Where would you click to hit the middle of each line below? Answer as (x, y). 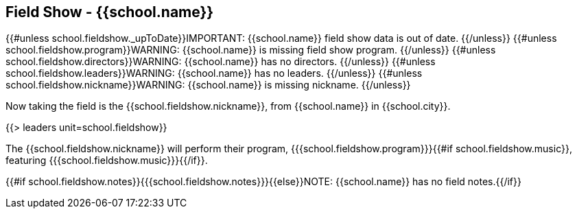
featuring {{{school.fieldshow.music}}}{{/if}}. (107, 160)
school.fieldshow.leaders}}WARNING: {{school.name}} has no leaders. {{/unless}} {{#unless (214, 73)
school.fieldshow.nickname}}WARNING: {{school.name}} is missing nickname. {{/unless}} (208, 85)
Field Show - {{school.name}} (110, 12)
